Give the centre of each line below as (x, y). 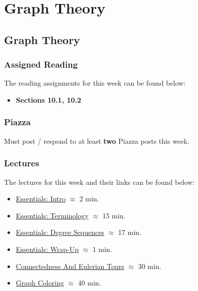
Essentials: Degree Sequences (60, 232)
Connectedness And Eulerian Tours (70, 266)
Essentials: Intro (41, 199)
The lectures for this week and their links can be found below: (99, 182)
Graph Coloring (40, 283)
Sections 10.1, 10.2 (48, 99)
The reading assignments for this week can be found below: (95, 83)
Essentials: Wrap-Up (47, 249)
